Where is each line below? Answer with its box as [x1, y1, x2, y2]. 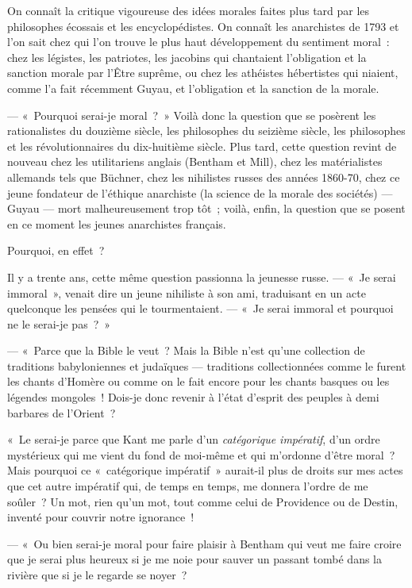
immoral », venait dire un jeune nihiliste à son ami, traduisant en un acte [7, 284, 366, 301]
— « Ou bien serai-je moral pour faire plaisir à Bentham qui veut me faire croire [7, 535, 402, 551]
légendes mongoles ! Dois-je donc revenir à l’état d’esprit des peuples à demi [7, 389, 379, 405]
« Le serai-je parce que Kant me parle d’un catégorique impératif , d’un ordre [7, 431, 380, 448]
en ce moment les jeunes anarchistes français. [7, 215, 226, 232]
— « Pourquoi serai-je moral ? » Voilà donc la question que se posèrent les [7, 106, 376, 123]
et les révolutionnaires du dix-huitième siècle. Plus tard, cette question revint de [7, 137, 397, 154]
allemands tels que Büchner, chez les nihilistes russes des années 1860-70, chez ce [7, 168, 400, 185]
